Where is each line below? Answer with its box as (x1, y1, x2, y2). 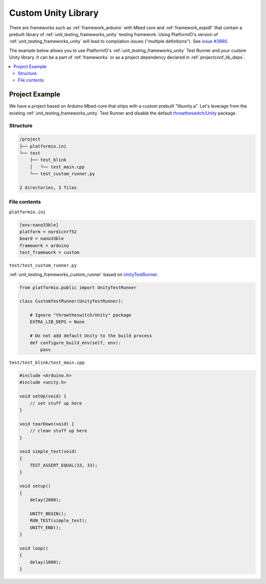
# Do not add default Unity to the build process (30, 333, 152, 339)
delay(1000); (30, 559, 62, 565)
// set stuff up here (30, 400, 82, 406)
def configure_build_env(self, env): (30, 340, 121, 346)
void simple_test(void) (19, 449, 77, 454)
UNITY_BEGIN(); (30, 511, 66, 516)
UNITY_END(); (30, 525, 62, 530)
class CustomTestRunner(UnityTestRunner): (19, 299, 124, 304)
